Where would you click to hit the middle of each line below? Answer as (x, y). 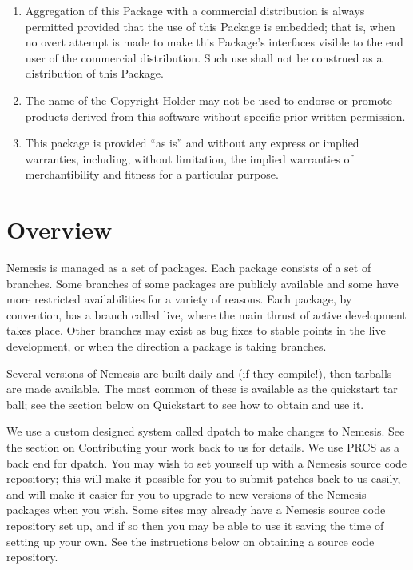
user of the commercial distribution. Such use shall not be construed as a (204, 57)
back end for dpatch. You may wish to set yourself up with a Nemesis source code (207, 462)
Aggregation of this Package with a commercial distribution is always (195, 10)
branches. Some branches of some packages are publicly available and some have (203, 283)
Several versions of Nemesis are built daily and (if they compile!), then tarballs (199, 373)
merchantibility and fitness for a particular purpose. (152, 174)
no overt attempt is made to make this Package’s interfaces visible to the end (214, 42)
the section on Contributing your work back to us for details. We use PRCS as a (203, 447)
